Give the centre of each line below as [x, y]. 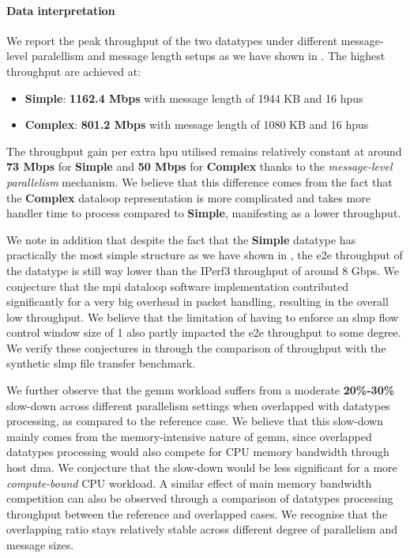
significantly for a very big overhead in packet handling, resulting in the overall [197, 302]
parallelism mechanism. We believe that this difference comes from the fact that [199, 181]
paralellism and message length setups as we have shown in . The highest [208, 56]
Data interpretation [61, 10]
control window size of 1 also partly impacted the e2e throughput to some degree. [204, 332]
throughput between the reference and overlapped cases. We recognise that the [197, 513]
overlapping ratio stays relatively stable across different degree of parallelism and [202, 529]
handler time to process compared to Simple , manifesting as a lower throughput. [204, 213]
